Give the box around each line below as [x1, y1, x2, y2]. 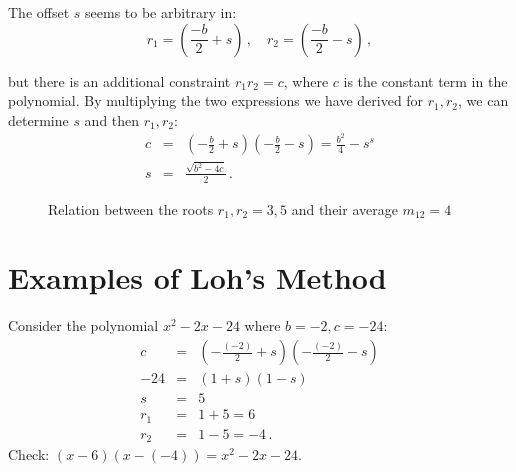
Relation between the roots [48, 198, 214, 219]
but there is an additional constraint [8, 70, 231, 91]
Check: [8, 444, 50, 465]
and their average [291, 198, 398, 219]
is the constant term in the [343, 70, 508, 91]
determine [8, 109, 69, 130]
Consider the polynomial [8, 315, 159, 336]
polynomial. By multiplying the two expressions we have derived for [8, 90, 424, 111]
